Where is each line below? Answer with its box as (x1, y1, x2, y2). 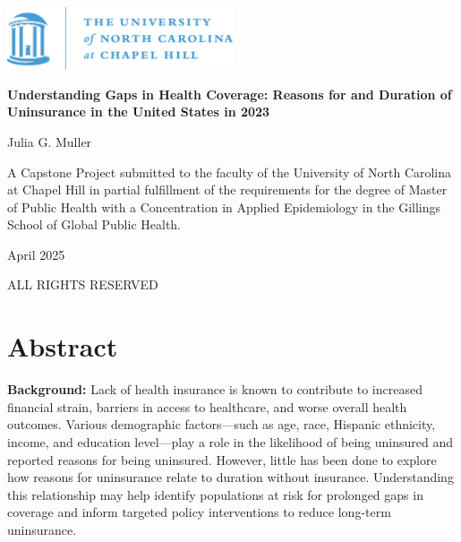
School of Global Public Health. (7, 215, 181, 234)
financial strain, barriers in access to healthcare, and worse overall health (7, 397, 407, 416)
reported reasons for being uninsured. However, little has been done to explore (7, 450, 437, 469)
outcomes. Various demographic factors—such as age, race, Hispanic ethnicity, (7, 415, 436, 434)
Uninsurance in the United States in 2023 (7, 102, 270, 121)
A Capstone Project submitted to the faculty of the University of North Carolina (7, 162, 452, 181)
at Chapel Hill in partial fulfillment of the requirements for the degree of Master (7, 180, 448, 199)
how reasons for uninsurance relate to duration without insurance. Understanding (7, 468, 454, 486)
